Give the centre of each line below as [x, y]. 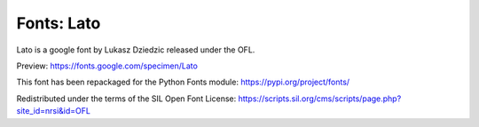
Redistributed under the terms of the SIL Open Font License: [126, 99]
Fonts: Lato [59, 23]
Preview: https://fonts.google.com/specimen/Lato [107, 66]
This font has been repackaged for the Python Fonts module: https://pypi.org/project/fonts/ [183, 82]
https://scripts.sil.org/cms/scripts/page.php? [320, 99]
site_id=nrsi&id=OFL [53, 111]
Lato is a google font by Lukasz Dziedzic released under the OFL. [136, 50]
